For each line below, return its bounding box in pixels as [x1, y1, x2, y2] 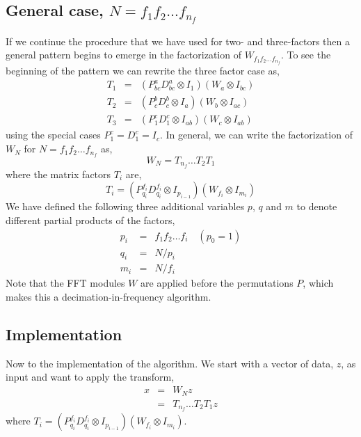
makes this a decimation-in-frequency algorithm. [6, 289, 211, 304]
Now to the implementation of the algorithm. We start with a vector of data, [6, 356, 334, 370]
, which [303, 276, 334, 290]
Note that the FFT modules [6, 276, 125, 290]
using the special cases [6, 127, 101, 142]
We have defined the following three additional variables [6, 199, 245, 214]
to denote [296, 199, 337, 214]
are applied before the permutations [141, 276, 294, 290]
